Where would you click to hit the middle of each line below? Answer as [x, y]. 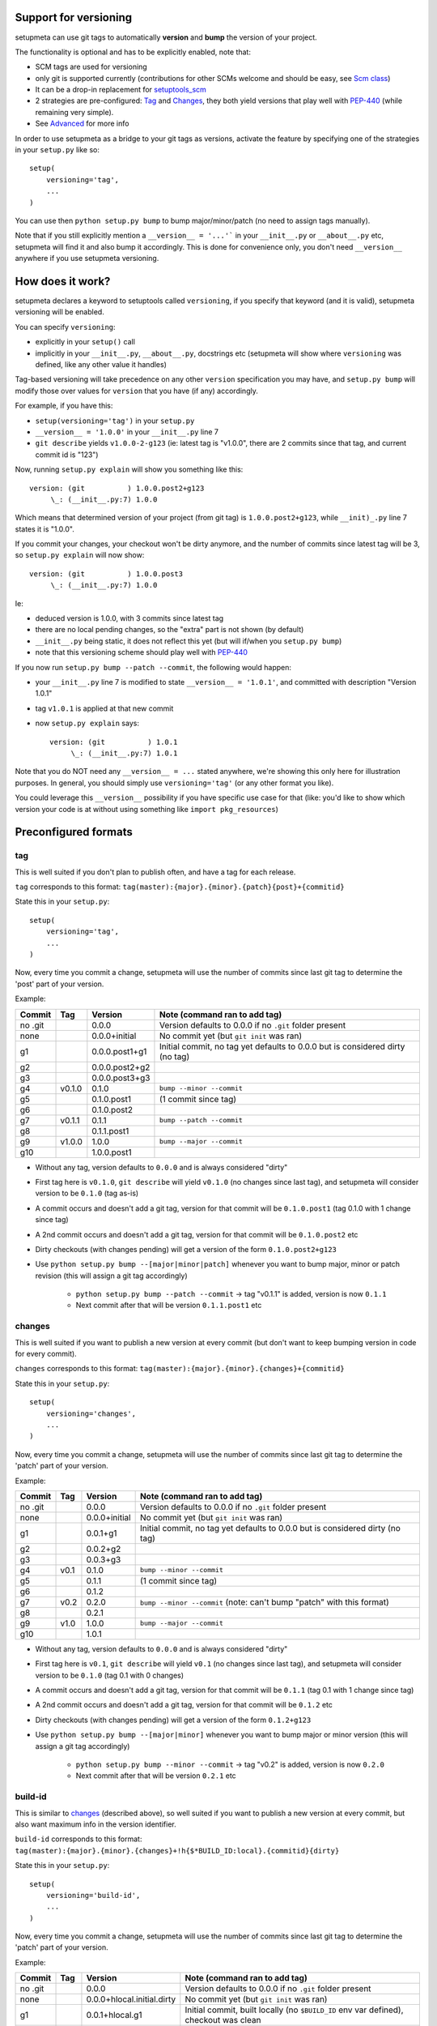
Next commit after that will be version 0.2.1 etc [156, 1776]
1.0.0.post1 [112, 1152]
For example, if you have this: [64, 406]
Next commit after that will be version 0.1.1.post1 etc [169, 1306]
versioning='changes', [91, 1413]
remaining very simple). [74, 112]
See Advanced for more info [82, 124]
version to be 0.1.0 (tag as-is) [87, 1193]
